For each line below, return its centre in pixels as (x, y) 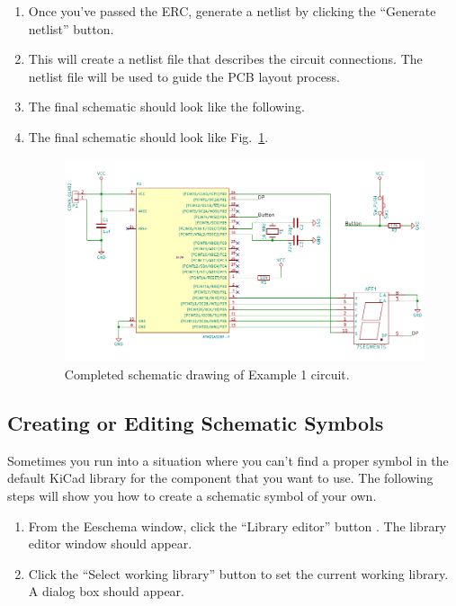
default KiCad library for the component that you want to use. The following (220, 478)
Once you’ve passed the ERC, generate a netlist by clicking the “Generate (232, 11)
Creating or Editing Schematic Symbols (196, 423)
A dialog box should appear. (107, 591)
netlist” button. (71, 28)
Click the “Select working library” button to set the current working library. (238, 573)
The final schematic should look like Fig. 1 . (148, 136)
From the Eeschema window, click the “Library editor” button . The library (237, 526)
